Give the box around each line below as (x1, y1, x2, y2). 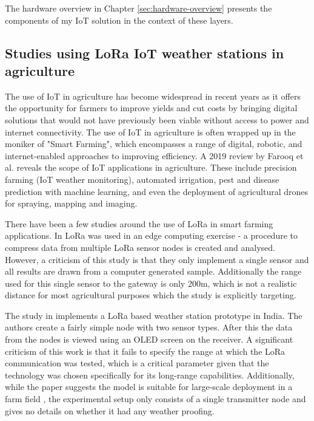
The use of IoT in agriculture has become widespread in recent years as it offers (5, 89, 301, 102)
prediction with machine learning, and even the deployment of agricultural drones (5, 185, 309, 197)
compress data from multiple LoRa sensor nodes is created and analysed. (5, 241, 275, 253)
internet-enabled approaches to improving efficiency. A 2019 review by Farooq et (5, 149, 304, 162)
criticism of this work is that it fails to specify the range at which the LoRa (5, 344, 286, 357)
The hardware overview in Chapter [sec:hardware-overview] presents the (5, 2, 272, 14)
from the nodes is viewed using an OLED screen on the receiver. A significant (5, 333, 293, 346)
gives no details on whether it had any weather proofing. (5, 404, 215, 417)
